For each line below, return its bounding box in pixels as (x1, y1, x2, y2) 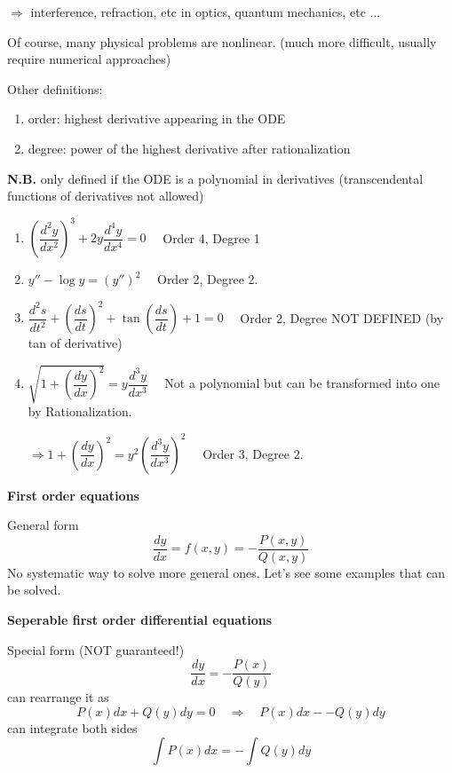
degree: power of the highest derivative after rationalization (28, 138, 351, 157)
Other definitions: (7, 79, 103, 98)
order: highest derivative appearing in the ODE (28, 109, 286, 128)
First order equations (7, 485, 139, 504)
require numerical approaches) (7, 50, 171, 68)
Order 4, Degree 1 (163, 228, 260, 247)
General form (7, 516, 79, 534)
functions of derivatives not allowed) (7, 186, 204, 205)
